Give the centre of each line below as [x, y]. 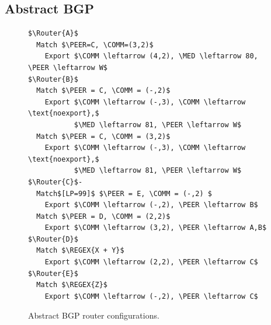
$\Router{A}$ [53, 34]
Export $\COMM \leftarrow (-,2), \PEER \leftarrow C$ [151, 296]
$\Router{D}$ [53, 239]
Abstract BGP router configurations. [94, 315]
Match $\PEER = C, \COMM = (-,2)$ [103, 91]
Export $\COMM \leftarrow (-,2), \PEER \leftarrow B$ [151, 205]
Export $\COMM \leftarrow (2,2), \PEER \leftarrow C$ [151, 262]
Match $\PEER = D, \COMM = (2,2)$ [103, 216]
